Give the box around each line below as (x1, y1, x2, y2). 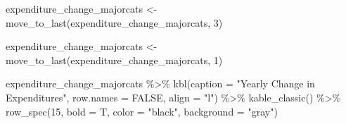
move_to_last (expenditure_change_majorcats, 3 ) (6, 15, 223, 30)
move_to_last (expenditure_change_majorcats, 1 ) (6, 52, 223, 67)
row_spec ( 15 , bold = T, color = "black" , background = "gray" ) (6, 104, 278, 118)
